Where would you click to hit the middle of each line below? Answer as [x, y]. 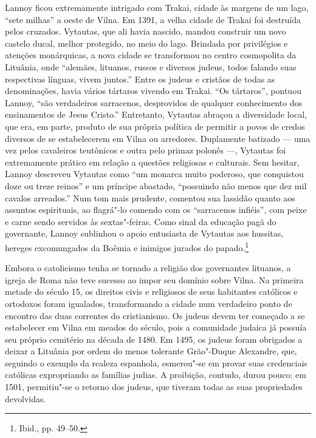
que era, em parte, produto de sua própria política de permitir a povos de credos [155, 126]
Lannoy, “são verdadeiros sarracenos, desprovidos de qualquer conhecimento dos [154, 102]
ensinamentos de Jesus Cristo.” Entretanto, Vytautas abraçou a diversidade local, [156, 114]
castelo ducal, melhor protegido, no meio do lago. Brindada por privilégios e [146, 43]
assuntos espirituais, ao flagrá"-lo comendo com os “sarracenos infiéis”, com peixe [156, 210]
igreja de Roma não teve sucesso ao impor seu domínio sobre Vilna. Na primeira [154, 279]
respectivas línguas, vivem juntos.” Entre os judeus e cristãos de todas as [140, 79]
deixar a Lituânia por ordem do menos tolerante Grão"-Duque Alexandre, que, [151, 351]
